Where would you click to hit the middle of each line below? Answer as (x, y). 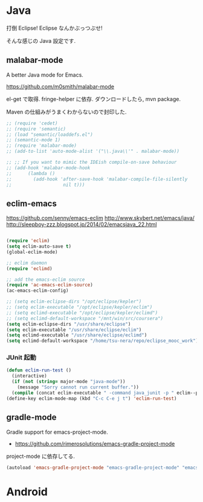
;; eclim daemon (27, 263)
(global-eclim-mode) (32, 252)
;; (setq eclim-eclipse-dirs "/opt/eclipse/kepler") (74, 302)
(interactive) (29, 376)
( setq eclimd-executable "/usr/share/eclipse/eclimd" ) (77, 335)
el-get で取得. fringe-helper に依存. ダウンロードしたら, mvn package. (94, 99)
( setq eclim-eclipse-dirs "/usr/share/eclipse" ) (69, 324)
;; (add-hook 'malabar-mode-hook (48, 168)
